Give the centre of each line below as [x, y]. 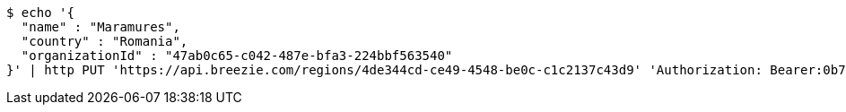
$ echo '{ [40, 13]
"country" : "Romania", [105, 41]
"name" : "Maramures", [100, 27]
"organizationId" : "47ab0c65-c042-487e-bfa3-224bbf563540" [237, 56]
